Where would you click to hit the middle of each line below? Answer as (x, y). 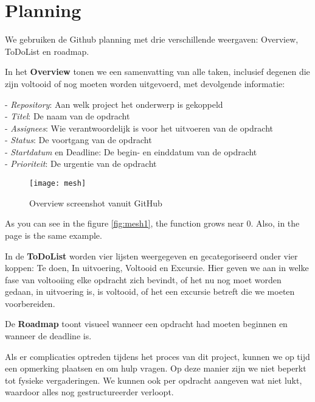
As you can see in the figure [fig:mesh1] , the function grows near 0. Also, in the (152, 223)
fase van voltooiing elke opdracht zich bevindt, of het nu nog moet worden (143, 279)
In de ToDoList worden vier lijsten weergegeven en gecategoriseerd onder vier (151, 256)
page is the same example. (54, 235)
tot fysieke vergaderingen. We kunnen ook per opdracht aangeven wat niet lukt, (154, 380)
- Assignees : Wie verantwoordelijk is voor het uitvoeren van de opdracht (139, 128)
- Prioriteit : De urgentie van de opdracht (81, 164)
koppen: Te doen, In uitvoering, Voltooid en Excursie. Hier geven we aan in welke (157, 268)
